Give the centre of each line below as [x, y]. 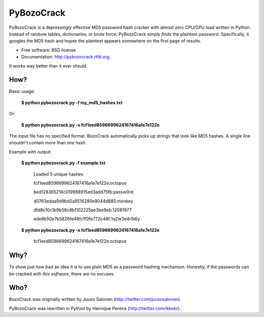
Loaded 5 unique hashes [58, 174]
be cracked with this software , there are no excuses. [62, 273]
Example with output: [30, 152]
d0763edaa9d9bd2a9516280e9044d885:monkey [83, 201]
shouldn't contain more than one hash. [48, 143]
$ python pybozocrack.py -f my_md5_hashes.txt [72, 102]
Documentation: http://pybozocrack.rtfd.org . [66, 57]
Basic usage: [22, 91]
